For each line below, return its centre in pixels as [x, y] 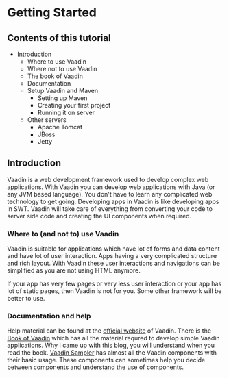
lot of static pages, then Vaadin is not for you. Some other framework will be [114, 291]
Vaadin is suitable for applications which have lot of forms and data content [113, 249]
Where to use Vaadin [57, 62]
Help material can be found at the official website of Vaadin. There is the [109, 331]
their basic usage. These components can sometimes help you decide [106, 360]
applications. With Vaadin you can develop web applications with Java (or [111, 187]
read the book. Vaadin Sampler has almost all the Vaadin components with [112, 353]
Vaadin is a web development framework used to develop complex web [108, 179]
